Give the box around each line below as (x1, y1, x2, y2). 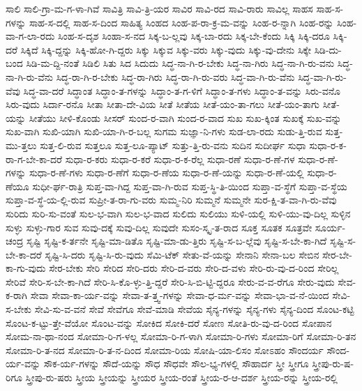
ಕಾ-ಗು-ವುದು (6, 261, 46, 275)
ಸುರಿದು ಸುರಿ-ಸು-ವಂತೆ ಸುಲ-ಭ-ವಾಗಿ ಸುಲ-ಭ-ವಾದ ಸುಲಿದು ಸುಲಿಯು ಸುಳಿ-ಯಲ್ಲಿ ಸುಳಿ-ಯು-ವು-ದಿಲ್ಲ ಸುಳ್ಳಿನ (6, 206, 351, 220)
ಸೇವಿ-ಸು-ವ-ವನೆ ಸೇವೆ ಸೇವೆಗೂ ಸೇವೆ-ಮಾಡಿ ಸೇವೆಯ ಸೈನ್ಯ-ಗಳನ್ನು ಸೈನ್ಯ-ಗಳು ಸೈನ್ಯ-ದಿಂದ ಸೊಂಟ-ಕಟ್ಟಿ (34, 302, 354, 316)
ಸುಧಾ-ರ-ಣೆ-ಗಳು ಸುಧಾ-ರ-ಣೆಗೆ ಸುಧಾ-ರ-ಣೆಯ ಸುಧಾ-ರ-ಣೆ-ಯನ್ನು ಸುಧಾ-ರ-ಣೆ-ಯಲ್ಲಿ (29, 165, 304, 180)
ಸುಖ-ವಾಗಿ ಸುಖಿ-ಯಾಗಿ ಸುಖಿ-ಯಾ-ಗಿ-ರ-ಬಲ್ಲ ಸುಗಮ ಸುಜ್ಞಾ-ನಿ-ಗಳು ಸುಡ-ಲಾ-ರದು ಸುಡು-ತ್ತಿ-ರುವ (6, 124, 322, 139)
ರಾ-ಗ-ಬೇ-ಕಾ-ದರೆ (6, 151, 62, 166)
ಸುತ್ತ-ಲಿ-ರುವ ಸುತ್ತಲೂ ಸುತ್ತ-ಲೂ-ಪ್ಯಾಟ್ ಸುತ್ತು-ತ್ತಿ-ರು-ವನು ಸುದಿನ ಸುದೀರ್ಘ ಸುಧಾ (40, 137, 306, 152)
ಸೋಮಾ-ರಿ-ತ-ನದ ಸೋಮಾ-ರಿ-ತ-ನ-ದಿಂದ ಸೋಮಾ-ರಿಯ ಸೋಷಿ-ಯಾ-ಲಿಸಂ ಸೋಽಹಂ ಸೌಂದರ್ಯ (6, 342, 324, 357)
